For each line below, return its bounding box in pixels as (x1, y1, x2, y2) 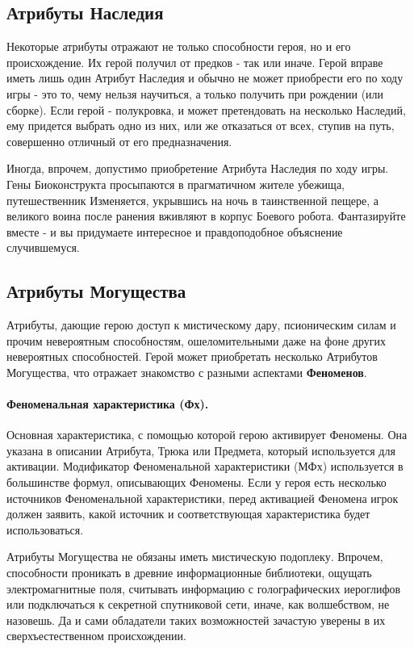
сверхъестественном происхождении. (6, 627, 186, 644)
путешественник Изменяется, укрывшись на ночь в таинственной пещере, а (6, 191, 378, 208)
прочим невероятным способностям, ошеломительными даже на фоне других (6, 332, 386, 349)
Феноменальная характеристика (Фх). (6, 396, 209, 412)
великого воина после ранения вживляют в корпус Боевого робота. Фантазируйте (6, 207, 406, 224)
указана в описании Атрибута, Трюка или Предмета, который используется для (6, 442, 395, 458)
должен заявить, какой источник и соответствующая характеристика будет (6, 505, 370, 522)
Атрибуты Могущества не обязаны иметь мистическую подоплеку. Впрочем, (6, 548, 383, 565)
